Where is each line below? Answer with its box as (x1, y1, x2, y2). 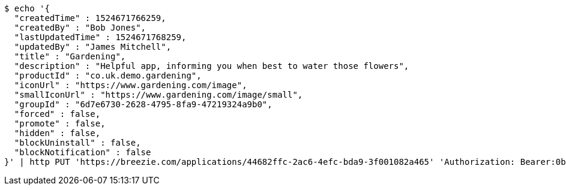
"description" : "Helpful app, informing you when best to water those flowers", (14, 61, 409, 71)
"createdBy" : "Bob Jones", (14, 23, 146, 32)
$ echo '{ (4, 4, 50, 13)
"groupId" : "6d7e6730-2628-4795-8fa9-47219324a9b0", (14, 99, 272, 109)
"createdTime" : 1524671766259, (14, 13, 166, 23)
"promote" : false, (14, 119, 106, 128)
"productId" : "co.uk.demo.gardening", (14, 71, 202, 80)
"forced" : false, (14, 109, 101, 119)
